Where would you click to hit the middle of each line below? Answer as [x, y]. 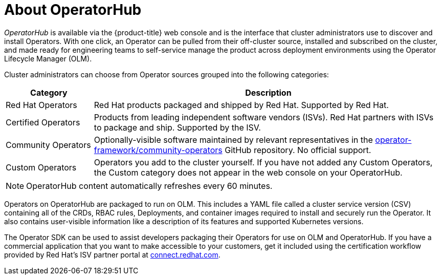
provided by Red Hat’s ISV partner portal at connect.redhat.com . [112, 254]
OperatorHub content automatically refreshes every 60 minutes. [149, 186]
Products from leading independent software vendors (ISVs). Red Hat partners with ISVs [264, 117]
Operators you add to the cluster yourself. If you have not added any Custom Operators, [263, 162]
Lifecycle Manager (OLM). [48, 58]
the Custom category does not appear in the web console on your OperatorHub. [248, 172]
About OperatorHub [73, 10]
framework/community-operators [158, 150]
